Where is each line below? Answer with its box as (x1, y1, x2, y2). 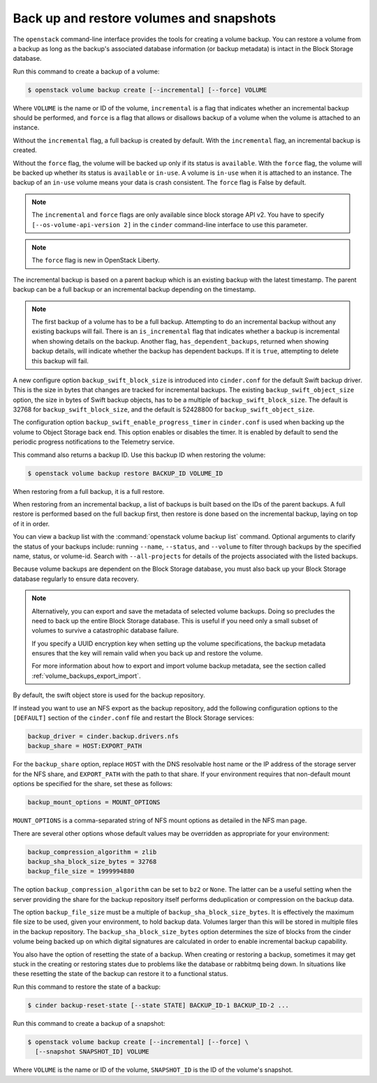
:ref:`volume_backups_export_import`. (31, 671, 141, 680)
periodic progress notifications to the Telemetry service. (13, 437, 175, 446)
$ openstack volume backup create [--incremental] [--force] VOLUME (27, 86, 267, 94)
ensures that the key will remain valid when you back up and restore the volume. (31, 649, 263, 657)
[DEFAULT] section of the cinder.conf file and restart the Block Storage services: (13, 713, 254, 722)
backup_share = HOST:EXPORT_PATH (27, 742, 142, 750)
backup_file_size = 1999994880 (27, 867, 135, 875)
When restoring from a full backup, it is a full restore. (13, 487, 165, 495)
